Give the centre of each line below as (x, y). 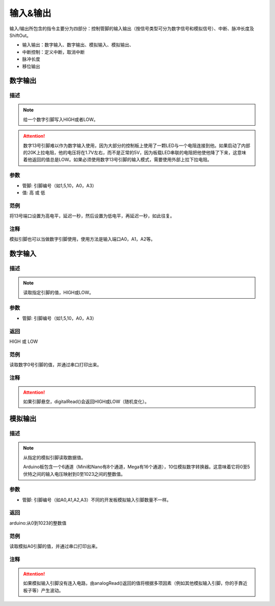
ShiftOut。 (20, 35)
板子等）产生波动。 (43, 590)
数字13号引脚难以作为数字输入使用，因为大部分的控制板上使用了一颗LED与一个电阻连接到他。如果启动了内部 (137, 146)
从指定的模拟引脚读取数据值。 (54, 457)
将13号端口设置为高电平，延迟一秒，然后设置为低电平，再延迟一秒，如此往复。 (92, 216)
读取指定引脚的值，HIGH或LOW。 (59, 292)
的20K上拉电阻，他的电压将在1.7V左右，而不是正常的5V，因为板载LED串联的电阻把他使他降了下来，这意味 (135, 153)
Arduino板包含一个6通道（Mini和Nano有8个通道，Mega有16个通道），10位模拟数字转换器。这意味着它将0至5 (137, 467)
